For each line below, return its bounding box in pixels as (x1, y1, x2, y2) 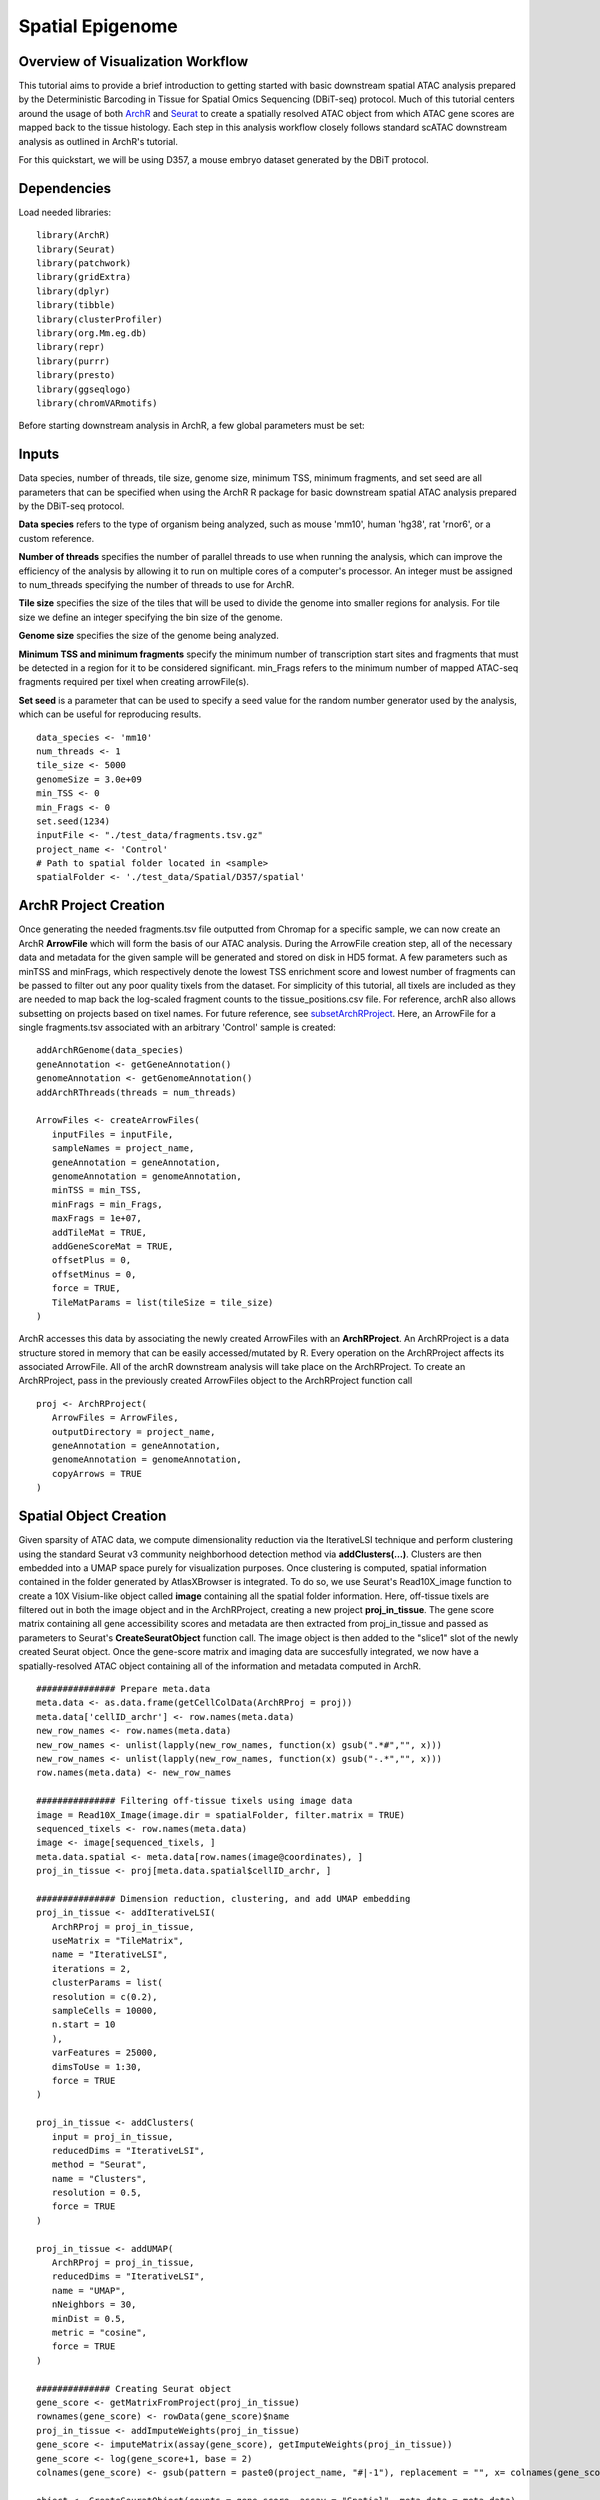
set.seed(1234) (36, 815, 111, 827)
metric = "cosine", (51, 2326, 148, 2338)
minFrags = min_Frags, (51, 1198, 164, 1210)
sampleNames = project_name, (51, 1143, 195, 1154)
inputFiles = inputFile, (51, 1128, 174, 1140)
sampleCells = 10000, (51, 2005, 158, 2016)
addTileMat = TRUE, (51, 1226, 148, 1238)
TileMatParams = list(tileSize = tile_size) (51, 1296, 274, 1308)
